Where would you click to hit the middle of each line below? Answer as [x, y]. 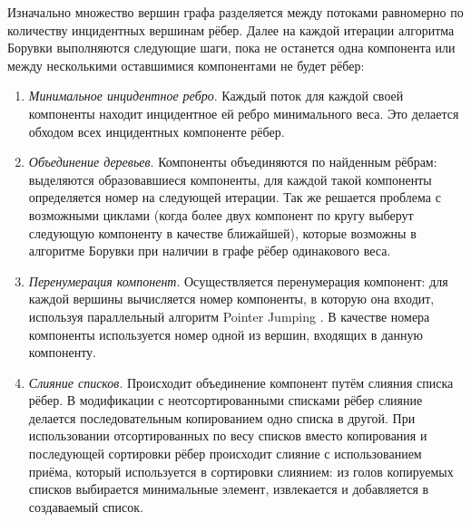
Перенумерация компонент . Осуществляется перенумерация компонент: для [238, 280]
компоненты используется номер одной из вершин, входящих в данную [226, 334]
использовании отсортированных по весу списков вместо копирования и [228, 435]
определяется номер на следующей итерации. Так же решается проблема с [235, 197]
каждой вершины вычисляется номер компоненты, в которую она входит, [231, 299]
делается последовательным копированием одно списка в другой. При [222, 417]
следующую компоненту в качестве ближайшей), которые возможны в [222, 232]
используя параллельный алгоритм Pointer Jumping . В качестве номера [229, 316]
